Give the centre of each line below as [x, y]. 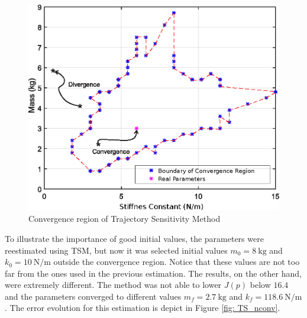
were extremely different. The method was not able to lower [113, 285]
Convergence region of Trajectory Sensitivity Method [125, 219]
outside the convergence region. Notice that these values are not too [177, 262]
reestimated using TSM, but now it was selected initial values [116, 250]
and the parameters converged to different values [93, 296]
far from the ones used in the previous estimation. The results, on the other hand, [153, 273]
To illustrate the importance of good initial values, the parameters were [134, 238]
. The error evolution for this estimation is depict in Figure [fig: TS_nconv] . [143, 308]
